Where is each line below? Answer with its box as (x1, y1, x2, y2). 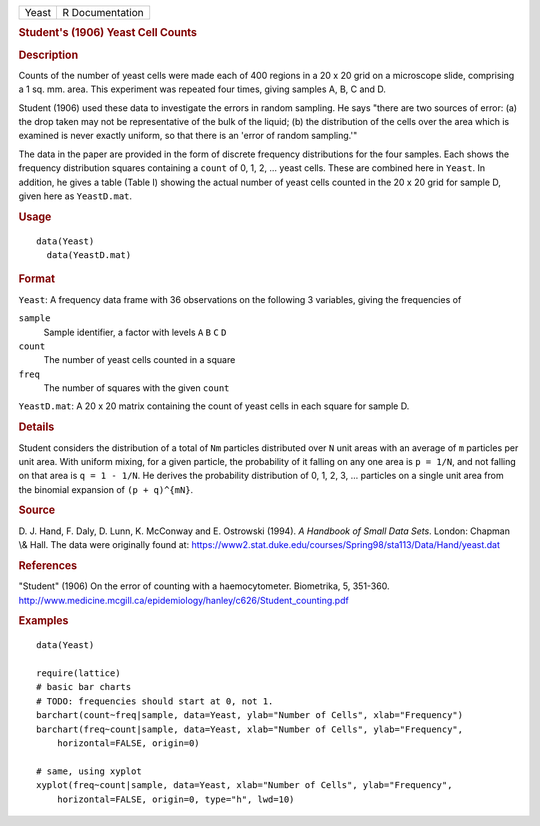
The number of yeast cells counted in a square (43, 354, 236, 366)
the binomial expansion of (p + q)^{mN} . (18, 483, 194, 495)
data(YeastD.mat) (46, 250, 132, 261)
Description (18, 48, 79, 62)
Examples (18, 614, 69, 628)
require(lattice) (36, 668, 121, 679)
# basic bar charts (36, 681, 132, 693)
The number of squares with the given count (43, 382, 230, 394)
